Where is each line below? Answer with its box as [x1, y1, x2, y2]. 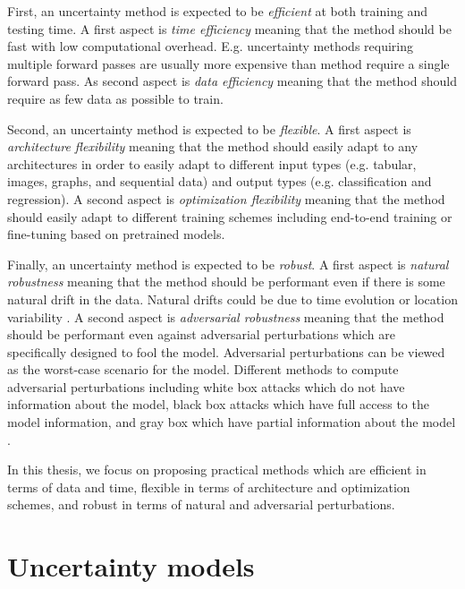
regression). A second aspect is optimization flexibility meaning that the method [7, 189, 445, 208]
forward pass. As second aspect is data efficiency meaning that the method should [7, 72, 457, 90]
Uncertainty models [7, 548, 255, 585]
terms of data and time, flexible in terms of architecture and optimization [7, 477, 410, 496]
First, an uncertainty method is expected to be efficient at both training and [7, 2, 428, 20]
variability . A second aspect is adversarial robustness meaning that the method [7, 307, 444, 326]
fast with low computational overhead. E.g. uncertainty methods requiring [7, 37, 413, 55]
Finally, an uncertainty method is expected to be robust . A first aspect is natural [7, 254, 449, 273]
